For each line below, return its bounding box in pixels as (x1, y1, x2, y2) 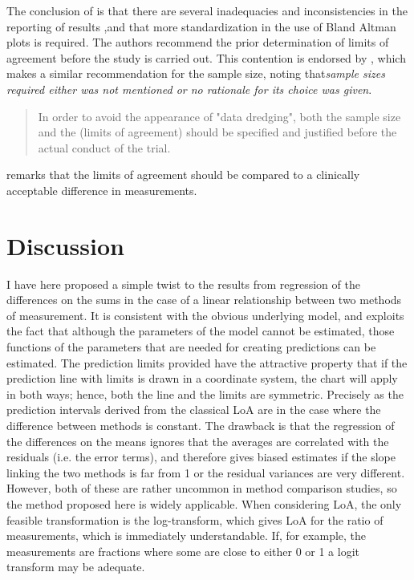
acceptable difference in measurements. (6, 181, 197, 198)
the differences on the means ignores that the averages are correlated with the (6, 432, 389, 449)
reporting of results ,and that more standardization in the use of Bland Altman (6, 18, 396, 34)
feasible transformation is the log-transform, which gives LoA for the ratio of (6, 511, 384, 528)
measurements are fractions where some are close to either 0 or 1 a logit (6, 542, 360, 559)
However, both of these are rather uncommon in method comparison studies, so (6, 480, 397, 497)
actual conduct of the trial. (38, 139, 171, 156)
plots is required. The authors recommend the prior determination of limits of (6, 34, 389, 51)
